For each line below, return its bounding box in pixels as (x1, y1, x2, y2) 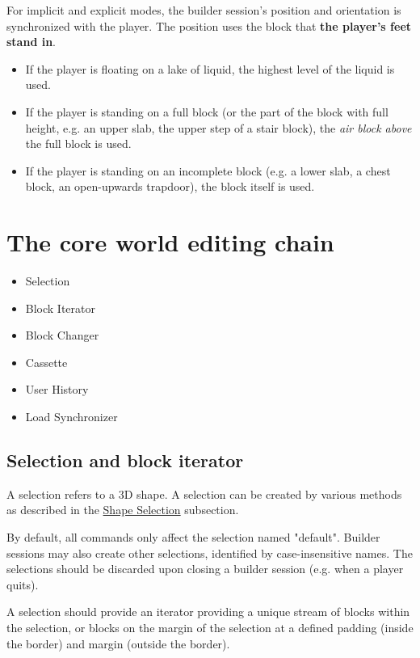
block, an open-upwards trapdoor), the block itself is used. (25, 178, 315, 195)
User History (25, 381, 89, 398)
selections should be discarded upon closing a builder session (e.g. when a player (6, 560, 404, 577)
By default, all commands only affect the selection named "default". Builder (6, 529, 380, 546)
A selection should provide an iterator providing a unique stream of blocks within (6, 603, 410, 620)
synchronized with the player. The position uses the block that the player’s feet (6, 17, 412, 34)
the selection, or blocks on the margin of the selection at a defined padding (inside (6, 618, 414, 635)
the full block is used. (25, 135, 132, 152)
